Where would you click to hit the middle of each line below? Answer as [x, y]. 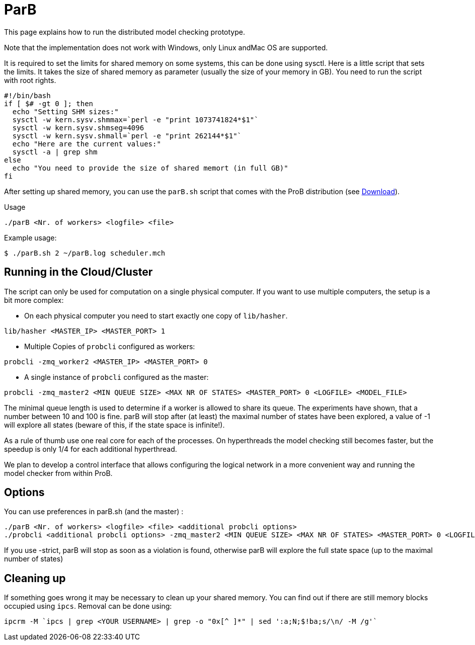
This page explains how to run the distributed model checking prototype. [125, 32]
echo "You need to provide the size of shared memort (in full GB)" [150, 168]
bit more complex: [34, 300]
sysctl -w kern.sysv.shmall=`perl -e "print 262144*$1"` [127, 136]
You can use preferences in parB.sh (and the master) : [94, 512]
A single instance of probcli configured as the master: [116, 377]
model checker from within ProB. [58, 473]
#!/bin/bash [27, 95]
